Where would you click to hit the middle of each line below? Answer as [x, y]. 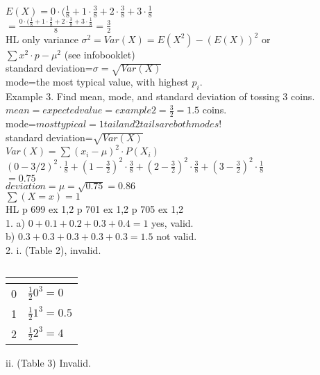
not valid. [177, 236]
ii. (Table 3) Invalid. [48, 362]
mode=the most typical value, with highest [97, 82]
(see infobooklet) [100, 54]
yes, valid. [172, 222]
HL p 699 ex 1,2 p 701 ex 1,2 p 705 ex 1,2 [95, 209]
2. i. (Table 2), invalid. [53, 249]
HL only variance [42, 39]
